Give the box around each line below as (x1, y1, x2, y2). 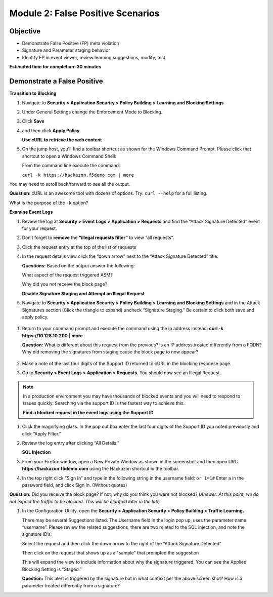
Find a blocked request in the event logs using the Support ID (23, 409, 154, 415)
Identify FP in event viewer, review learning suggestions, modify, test (22, 54, 165, 60)
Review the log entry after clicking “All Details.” (22, 440, 120, 446)
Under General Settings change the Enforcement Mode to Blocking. (22, 109, 163, 115)
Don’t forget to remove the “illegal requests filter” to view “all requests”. (22, 234, 174, 241)
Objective (9, 27, 41, 35)
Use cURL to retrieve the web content (22, 137, 102, 143)
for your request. (22, 225, 58, 231)
